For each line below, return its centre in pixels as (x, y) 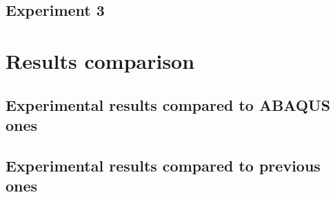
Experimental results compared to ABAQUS (168, 104)
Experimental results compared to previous (163, 165)
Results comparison (100, 60)
